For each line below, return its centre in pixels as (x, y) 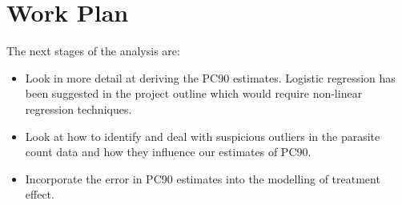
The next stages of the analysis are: (93, 51)
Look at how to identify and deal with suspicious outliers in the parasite (203, 136)
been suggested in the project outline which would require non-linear (194, 93)
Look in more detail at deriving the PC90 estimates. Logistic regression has (210, 77)
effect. (40, 194)
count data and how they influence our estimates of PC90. (168, 152)
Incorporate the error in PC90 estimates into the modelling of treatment (203, 178)
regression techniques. (78, 109)
